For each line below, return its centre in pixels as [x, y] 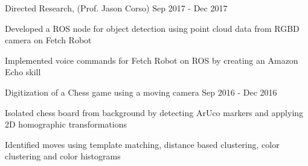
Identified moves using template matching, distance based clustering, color [142, 144]
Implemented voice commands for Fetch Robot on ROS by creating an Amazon [152, 60]
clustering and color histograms [63, 156]
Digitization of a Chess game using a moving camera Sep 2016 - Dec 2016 [141, 92]
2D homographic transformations [66, 124]
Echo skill [23, 72]
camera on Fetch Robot [48, 40]
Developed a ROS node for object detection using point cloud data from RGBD [152, 28]
